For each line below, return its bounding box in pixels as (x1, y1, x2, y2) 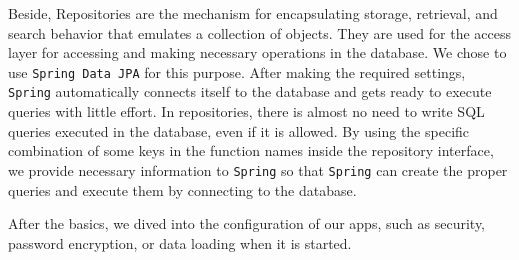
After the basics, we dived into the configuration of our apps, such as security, (8, 213, 486, 234)
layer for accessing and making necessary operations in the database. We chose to (8, 42, 507, 63)
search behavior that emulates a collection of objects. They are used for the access (8, 22, 511, 43)
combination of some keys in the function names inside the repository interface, (8, 140, 494, 161)
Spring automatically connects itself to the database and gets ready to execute (8, 81, 492, 102)
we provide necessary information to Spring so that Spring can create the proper (8, 159, 508, 180)
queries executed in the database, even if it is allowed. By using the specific (8, 120, 470, 141)
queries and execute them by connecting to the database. (8, 179, 357, 200)
